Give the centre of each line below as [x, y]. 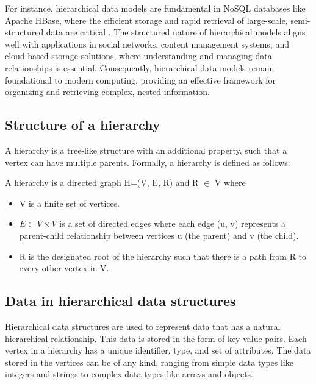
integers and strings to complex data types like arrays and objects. [129, 374]
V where [230, 183]
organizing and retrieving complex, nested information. [107, 92]
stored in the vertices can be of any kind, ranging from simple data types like [149, 362]
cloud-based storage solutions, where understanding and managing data [138, 56]
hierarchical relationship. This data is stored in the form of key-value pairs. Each [156, 338]
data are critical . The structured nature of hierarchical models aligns [176, 32]
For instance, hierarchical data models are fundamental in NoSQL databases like [155, 8]
